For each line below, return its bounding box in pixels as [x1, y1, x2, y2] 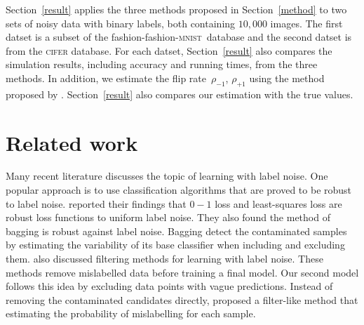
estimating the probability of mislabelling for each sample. [6, 306, 256, 321]
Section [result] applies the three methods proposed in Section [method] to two [6, 2, 347, 16]
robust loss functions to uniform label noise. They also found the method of [6, 210, 330, 225]
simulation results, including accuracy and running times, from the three [6, 57, 318, 72]
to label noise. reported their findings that [6, 196, 187, 211]
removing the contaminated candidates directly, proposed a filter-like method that [6, 292, 358, 307]
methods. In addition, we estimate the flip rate [6, 70, 207, 85]
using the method [249, 70, 325, 85]
